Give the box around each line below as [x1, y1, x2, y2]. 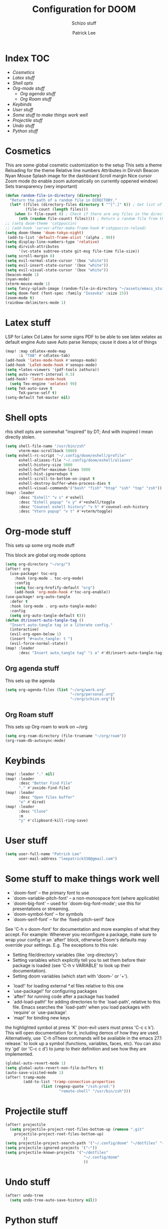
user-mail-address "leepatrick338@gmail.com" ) [18, 856, 117, 862]
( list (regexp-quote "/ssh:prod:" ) [40, 1084, 115, 1089]
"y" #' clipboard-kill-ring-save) [18, 818, 88, 823]
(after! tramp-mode [5, 1075, 46, 1080]
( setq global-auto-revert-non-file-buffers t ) [5, 1065, 104, 1071]
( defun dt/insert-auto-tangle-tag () [5, 618, 84, 623]
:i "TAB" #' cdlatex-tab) [18, 353, 70, 358]
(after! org [5, 566, 30, 572]
